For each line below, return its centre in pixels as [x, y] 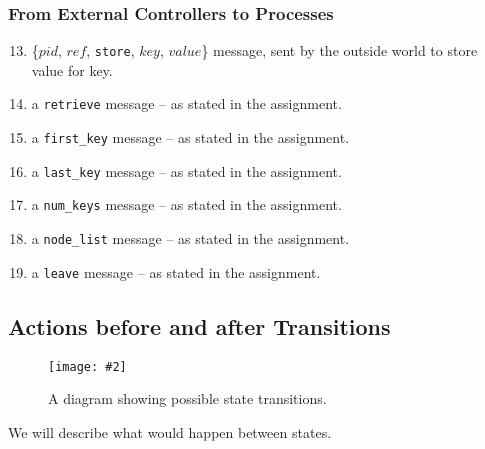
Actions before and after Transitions [199, 325]
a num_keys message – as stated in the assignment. [186, 204]
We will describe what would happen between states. [170, 431]
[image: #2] [87, 366]
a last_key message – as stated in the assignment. [186, 170]
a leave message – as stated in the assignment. [176, 271]
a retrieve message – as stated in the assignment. [186, 103]
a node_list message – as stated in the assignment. [190, 238]
